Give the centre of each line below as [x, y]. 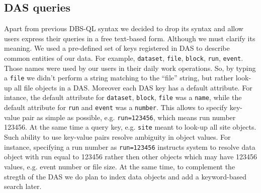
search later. [23, 186]
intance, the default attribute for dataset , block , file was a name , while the [123, 97]
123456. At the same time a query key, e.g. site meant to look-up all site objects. [130, 127]
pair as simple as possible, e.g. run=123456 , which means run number [129, 117]
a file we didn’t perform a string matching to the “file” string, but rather [119, 78]
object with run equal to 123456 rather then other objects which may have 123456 [131, 157]
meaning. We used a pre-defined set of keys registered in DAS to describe [117, 48]
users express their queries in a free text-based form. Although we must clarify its [130, 38]
